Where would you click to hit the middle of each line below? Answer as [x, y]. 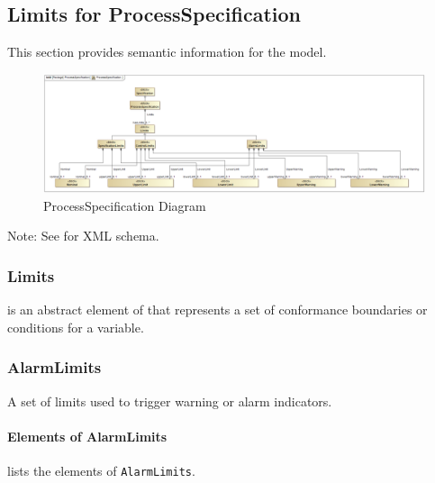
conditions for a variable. [76, 327]
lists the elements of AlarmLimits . [101, 471]
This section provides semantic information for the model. [167, 52]
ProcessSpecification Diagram [125, 205]
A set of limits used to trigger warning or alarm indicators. [170, 401]
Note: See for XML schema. [83, 236]
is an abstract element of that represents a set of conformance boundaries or [217, 310]
